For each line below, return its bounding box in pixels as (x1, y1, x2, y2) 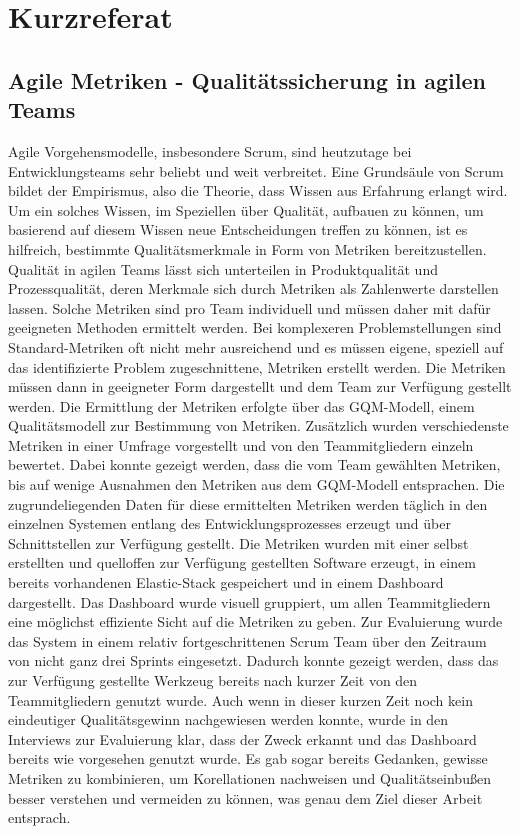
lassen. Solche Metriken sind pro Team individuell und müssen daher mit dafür (8, 297, 491, 318)
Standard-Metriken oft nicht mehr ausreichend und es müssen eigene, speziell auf (8, 336, 504, 357)
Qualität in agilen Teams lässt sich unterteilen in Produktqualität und (8, 258, 438, 279)
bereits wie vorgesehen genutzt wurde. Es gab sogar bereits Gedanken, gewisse (8, 748, 488, 769)
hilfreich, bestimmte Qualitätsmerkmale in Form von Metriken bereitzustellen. (8, 238, 487, 259)
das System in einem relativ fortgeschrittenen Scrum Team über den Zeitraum (8, 630, 487, 651)
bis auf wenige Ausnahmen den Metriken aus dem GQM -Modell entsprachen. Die (8, 474, 505, 495)
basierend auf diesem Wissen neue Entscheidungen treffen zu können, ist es (8, 219, 468, 240)
